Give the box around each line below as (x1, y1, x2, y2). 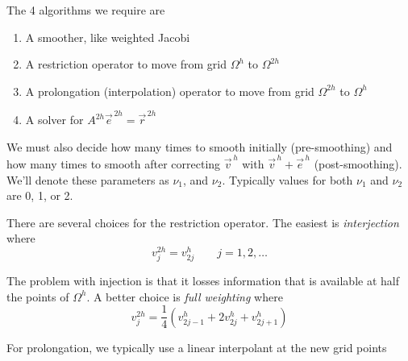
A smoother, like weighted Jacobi (25, 28, 190, 45)
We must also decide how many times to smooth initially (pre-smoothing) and (6, 138, 393, 155)
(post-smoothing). (314, 156, 402, 172)
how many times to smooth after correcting (6, 156, 221, 172)
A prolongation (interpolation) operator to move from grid (25, 82, 314, 99)
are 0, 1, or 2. (6, 187, 73, 204)
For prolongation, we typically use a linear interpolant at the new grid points (6, 338, 387, 355)
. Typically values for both (222, 171, 353, 188)
